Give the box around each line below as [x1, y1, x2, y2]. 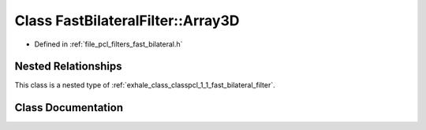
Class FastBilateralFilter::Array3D [14, 12, 240, 29]
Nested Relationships [14, 60, 122, 73]
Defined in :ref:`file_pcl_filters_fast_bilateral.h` [34, 39, 183, 49]
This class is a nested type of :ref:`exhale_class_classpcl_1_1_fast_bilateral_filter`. [14, 80, 275, 90]
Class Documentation [14, 101, 124, 114]
